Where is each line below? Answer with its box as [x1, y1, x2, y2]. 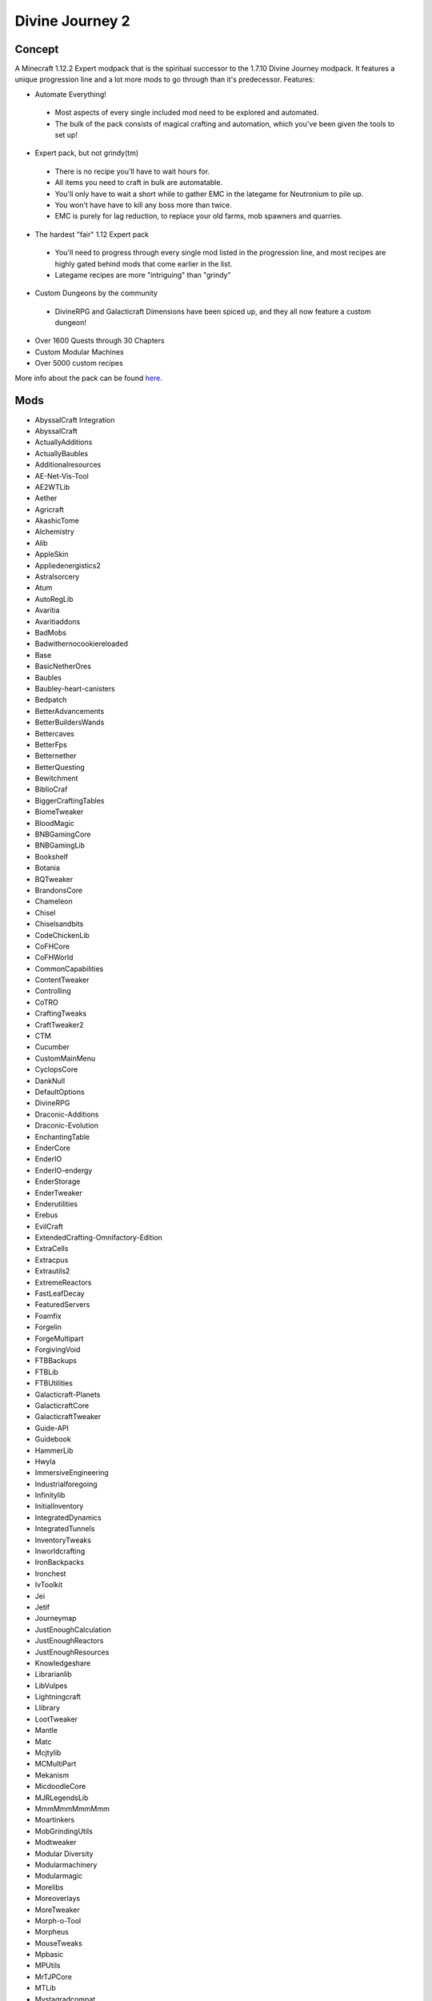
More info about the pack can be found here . [14, 373, 163, 383]
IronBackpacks [34, 1558, 84, 1567]
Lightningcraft [34, 1692, 82, 1702]
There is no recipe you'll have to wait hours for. [54, 166, 210, 176]
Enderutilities [34, 1199, 78, 1209]
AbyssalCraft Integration [34, 415, 115, 424]
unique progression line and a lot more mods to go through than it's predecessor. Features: [14, 74, 315, 84]
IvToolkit [34, 1580, 63, 1590]
